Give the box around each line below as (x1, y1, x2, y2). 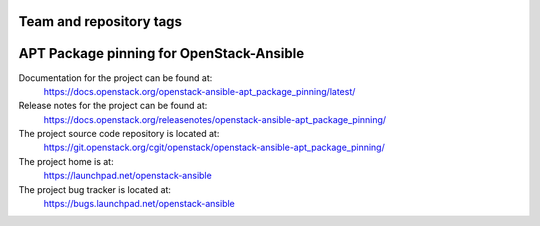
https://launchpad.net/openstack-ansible (43, 170, 212, 182)
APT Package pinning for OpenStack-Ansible (18, 45, 305, 62)
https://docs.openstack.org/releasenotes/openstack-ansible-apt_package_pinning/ (43, 113, 387, 125)
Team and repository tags (18, 13, 182, 30)
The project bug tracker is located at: (18, 183, 172, 195)
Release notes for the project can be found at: (18, 100, 208, 112)
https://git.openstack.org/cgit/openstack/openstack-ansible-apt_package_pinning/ (43, 141, 385, 154)
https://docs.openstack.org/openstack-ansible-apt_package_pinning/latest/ (43, 85, 356, 97)
